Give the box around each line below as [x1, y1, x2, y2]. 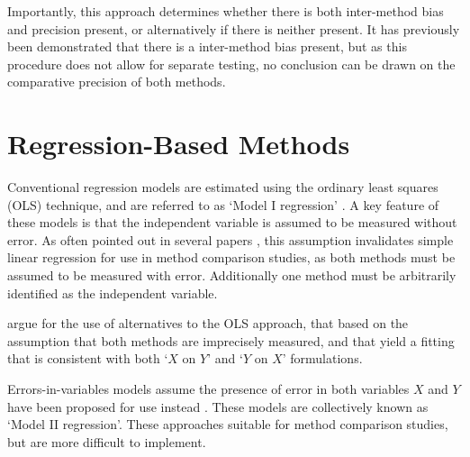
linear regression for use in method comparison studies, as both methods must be [7, 248, 456, 267]
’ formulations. [282, 349, 363, 368]
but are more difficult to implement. [7, 432, 206, 451]
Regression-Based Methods [7, 125, 350, 162]
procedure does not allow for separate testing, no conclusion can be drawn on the [7, 54, 456, 73]
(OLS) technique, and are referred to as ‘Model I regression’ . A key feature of [7, 195, 439, 214]
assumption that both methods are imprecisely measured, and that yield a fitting [7, 331, 455, 350]
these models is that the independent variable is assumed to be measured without [7, 213, 457, 232]
